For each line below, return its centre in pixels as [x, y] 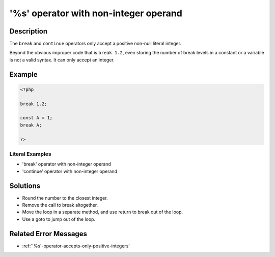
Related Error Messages [48, 234]
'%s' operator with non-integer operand [96, 13]
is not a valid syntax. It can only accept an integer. [62, 60]
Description [29, 31]
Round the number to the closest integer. [65, 198]
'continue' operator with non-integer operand [70, 171]
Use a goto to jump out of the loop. [59, 219]
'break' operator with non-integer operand [67, 164]
